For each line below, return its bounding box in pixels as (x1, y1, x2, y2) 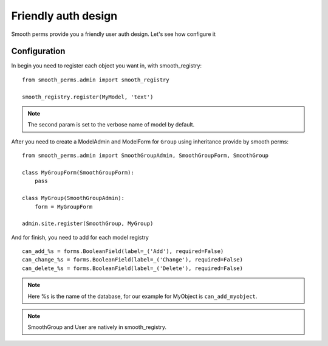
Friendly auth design (11, 9, 118, 22)
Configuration (11, 46, 66, 57)
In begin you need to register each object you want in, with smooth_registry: (11, 62, 202, 69)
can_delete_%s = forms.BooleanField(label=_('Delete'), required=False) (22, 265, 243, 272)
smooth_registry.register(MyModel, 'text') (22, 93, 154, 100)
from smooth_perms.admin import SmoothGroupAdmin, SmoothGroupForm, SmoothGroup (22, 152, 269, 159)
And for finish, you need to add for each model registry (11, 234, 149, 241)
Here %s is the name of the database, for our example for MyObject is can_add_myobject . (27, 292, 258, 300)
